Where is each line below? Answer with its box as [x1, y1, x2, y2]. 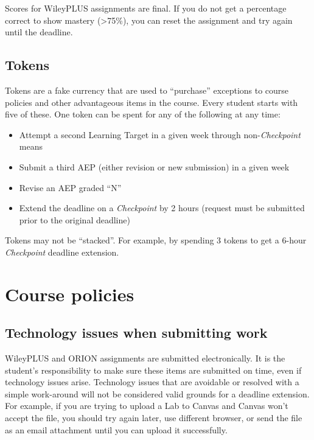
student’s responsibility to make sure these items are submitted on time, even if [5, 363, 302, 376]
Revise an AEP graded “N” [19, 181, 122, 194]
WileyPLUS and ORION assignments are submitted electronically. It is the [5, 352, 285, 365]
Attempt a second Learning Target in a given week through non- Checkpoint [19, 128, 301, 141]
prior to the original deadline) [19, 213, 130, 226]
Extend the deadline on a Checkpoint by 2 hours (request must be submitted [19, 201, 305, 214]
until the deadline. [5, 26, 73, 38]
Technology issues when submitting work [5, 323, 268, 342]
